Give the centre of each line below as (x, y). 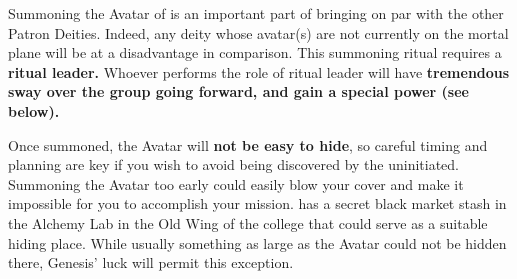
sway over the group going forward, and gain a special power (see (238, 91)
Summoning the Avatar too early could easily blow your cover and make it (236, 183)
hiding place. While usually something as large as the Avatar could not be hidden (257, 242)
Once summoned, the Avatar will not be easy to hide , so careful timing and (248, 144)
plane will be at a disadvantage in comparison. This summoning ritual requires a (255, 52)
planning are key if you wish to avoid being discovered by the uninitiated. (233, 164)
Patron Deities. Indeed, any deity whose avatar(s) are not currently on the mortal (258, 32)
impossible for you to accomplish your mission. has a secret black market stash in (257, 203)
